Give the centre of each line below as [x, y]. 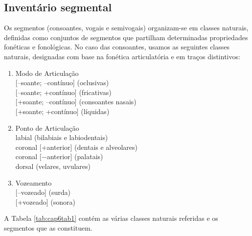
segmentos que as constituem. [48, 227]
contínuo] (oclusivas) [78, 83]
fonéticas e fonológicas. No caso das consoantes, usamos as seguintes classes [117, 47]
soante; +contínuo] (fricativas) [66, 92]
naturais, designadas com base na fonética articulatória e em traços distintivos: [122, 56]
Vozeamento [34, 182]
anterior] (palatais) [75, 156]
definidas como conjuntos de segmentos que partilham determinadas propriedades [126, 37]
